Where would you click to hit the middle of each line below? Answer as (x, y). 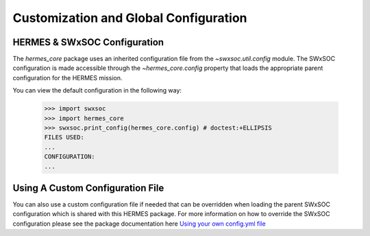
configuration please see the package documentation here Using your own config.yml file (139, 224)
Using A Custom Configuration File (88, 188)
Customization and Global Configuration (130, 18)
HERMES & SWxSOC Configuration (88, 42)
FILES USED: (64, 138)
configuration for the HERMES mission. (67, 78)
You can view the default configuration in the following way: (97, 91)
